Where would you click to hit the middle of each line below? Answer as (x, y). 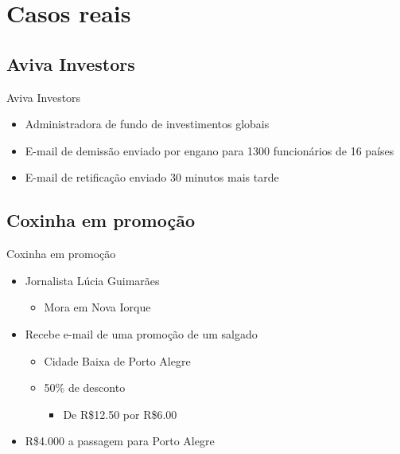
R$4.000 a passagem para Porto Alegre (120, 441)
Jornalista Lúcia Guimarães (92, 280)
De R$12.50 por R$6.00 (120, 414)
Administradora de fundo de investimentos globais (147, 124)
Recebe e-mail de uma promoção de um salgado (141, 333)
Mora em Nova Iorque (97, 307)
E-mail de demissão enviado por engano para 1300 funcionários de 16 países (210, 150)
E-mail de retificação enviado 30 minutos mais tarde (152, 177)
